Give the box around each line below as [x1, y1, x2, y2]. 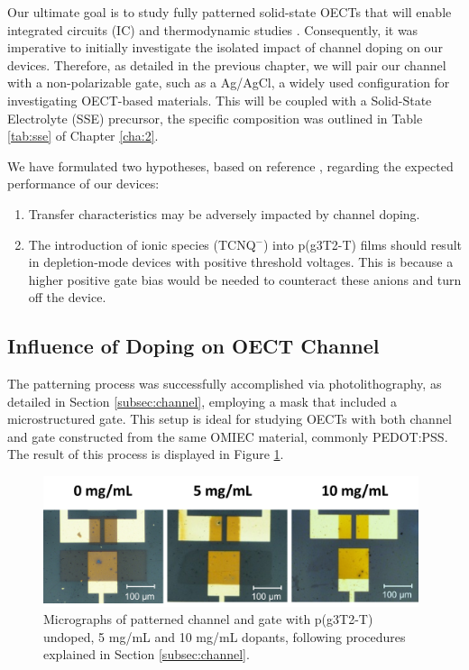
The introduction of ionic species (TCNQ [28, 234, 256, 253]
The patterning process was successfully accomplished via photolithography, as [7, 374, 442, 393]
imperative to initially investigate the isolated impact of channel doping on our [7, 38, 443, 57]
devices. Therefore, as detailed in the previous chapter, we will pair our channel [7, 55, 446, 74]
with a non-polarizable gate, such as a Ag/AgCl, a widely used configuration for [7, 73, 450, 92]
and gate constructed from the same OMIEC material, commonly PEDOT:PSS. [7, 427, 448, 445]
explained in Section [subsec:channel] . [43, 645, 250, 664]
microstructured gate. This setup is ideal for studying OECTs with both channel [7, 409, 452, 428]
